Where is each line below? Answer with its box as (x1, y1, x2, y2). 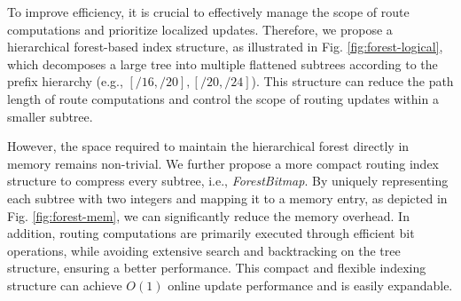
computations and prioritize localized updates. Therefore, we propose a (7, 20, 393, 38)
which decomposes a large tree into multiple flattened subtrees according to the (7, 54, 438, 73)
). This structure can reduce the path (251, 72, 454, 91)
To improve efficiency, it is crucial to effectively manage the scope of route (7, 3, 410, 20)
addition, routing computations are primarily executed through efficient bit (7, 224, 415, 242)
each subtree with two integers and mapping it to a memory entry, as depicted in (7, 188, 448, 207)
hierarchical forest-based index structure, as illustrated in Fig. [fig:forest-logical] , (7, 37, 443, 56)
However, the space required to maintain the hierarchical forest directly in (7, 137, 410, 155)
